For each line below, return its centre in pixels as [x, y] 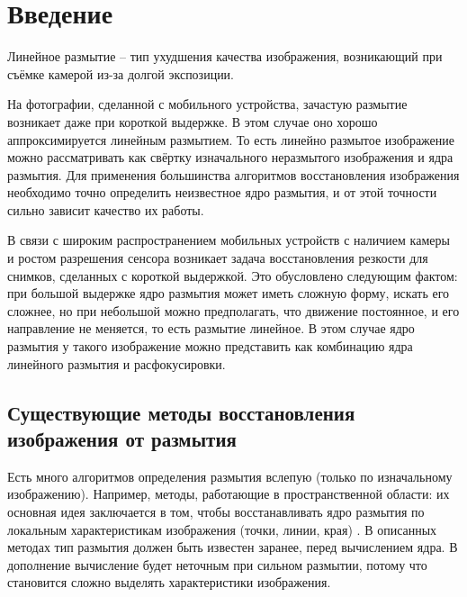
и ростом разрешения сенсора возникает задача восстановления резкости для [218, 258]
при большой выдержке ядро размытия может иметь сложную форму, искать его [229, 293]
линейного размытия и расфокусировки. [117, 363]
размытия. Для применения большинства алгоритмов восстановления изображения [233, 174]
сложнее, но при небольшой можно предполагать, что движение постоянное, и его [233, 310]
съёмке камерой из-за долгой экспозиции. [121, 73]
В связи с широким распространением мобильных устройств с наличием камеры [229, 240]
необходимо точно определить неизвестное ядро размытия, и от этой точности [222, 192]
